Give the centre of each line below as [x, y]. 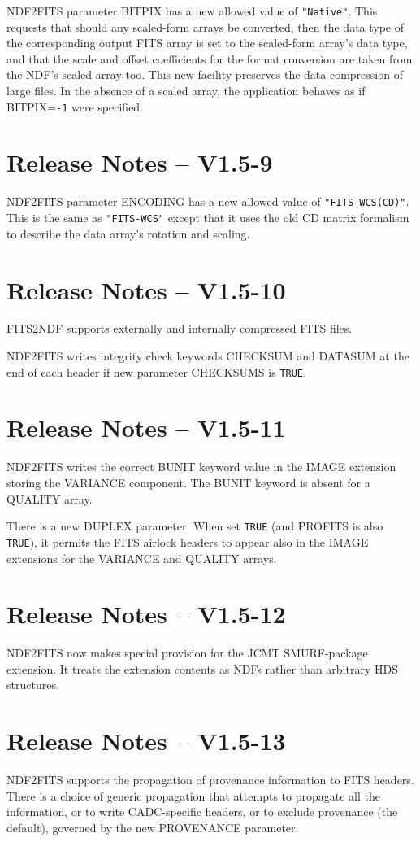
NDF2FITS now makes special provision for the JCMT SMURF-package [187, 653]
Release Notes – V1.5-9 [140, 162]
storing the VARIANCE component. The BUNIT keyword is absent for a [188, 482]
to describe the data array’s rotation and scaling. [128, 233]
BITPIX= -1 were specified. [75, 106]
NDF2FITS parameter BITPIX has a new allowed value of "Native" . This [192, 11]
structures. [33, 685]
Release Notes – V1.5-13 [146, 741]
